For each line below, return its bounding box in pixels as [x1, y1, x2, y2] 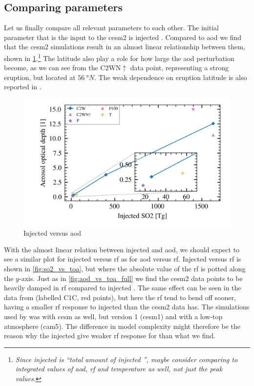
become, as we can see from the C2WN [4, 62, 121, 73]
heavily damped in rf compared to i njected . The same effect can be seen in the [4, 283, 241, 293]
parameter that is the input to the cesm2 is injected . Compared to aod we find [4, 32, 242, 42]
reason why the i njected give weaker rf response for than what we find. [4, 330, 215, 341]
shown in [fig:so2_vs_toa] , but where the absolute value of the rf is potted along [4, 264, 246, 274]
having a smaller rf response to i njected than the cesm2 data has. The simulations [4, 302, 250, 312]
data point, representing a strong [130, 62, 229, 73]
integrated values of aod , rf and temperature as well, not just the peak [15, 364, 223, 374]
